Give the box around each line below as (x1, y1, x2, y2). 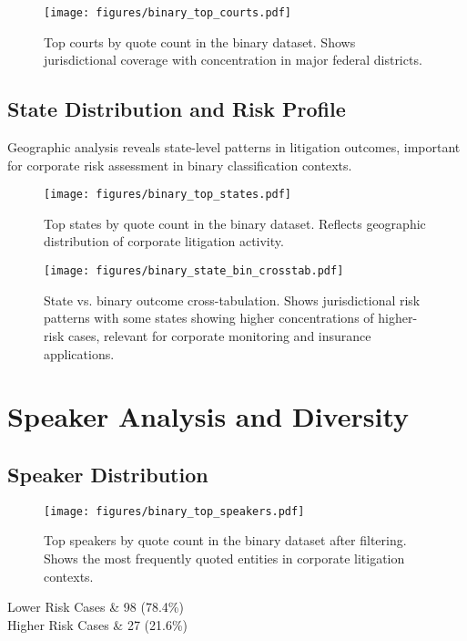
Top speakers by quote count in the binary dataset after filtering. (44, 531, 407, 550)
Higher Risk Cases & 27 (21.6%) (7, 615, 188, 634)
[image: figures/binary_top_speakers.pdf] (44, 504, 305, 518)
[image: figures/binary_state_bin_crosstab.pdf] (44, 264, 344, 278)
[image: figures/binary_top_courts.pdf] (44, 6, 292, 19)
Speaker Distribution (7, 460, 208, 488)
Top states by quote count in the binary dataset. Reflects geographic (44, 213, 426, 233)
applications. (44, 344, 115, 363)
